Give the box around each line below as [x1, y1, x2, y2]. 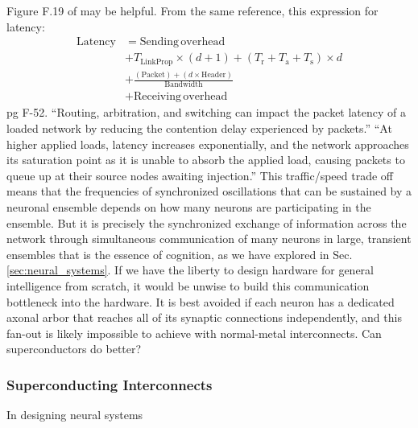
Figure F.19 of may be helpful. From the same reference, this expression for [6, 2, 379, 19]
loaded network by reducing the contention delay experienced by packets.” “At [6, 119, 392, 136]
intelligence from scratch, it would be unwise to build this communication [6, 277, 370, 294]
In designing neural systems [6, 406, 143, 423]
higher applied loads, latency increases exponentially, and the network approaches [6, 135, 409, 152]
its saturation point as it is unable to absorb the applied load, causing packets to [6, 151, 405, 168]
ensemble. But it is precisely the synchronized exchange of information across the [6, 214, 407, 231]
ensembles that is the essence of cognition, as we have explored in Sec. [6, 245, 353, 262]
